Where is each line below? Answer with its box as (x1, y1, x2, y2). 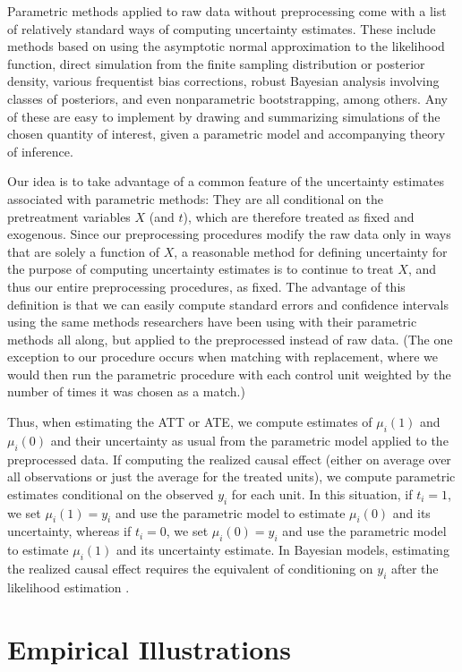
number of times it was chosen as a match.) (7, 382, 245, 401)
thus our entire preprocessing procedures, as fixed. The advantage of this (7, 276, 406, 295)
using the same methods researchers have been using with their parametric (7, 312, 417, 331)
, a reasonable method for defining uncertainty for (174, 242, 448, 260)
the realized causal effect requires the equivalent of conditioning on (7, 559, 373, 578)
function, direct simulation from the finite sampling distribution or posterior (7, 54, 425, 72)
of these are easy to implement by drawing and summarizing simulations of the (7, 106, 441, 125)
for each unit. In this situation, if (231, 484, 413, 503)
